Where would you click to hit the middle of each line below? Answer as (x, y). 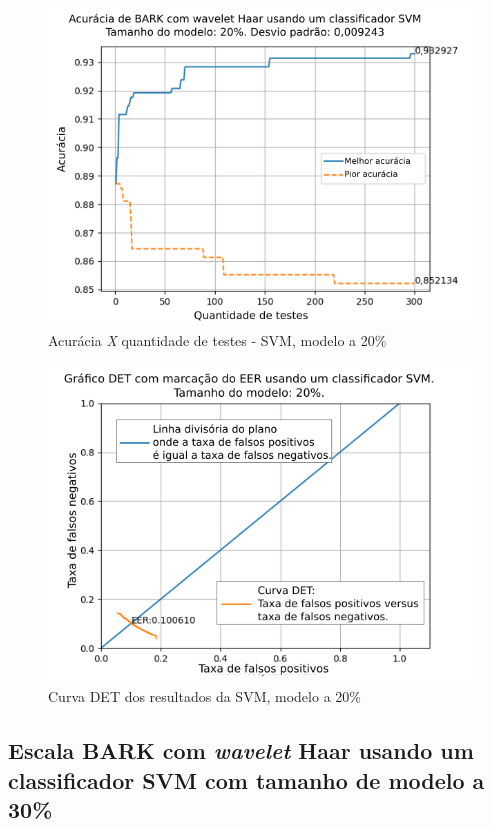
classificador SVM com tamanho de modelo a (246, 779)
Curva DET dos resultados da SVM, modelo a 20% (204, 696)
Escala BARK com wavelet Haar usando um (241, 750)
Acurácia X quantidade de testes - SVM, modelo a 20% (217, 339)
